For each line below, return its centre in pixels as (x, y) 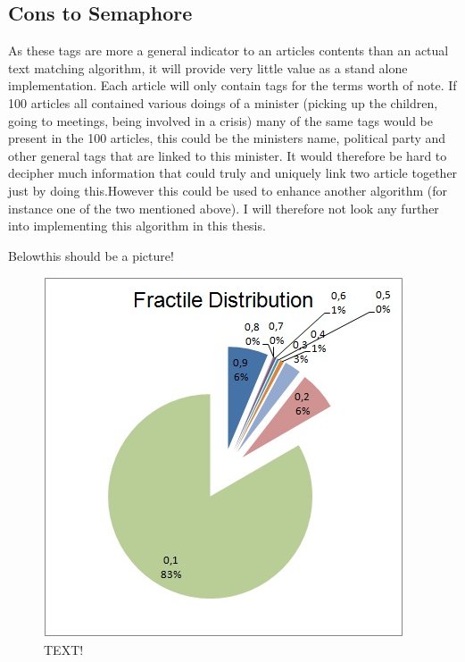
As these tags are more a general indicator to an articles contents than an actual (228, 50)
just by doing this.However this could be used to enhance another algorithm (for (228, 190)
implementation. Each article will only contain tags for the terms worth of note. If (232, 85)
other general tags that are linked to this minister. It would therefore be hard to (228, 155)
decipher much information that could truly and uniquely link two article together (233, 173)
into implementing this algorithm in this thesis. (137, 226)
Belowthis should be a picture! (91, 255)
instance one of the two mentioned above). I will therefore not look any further (224, 208)
